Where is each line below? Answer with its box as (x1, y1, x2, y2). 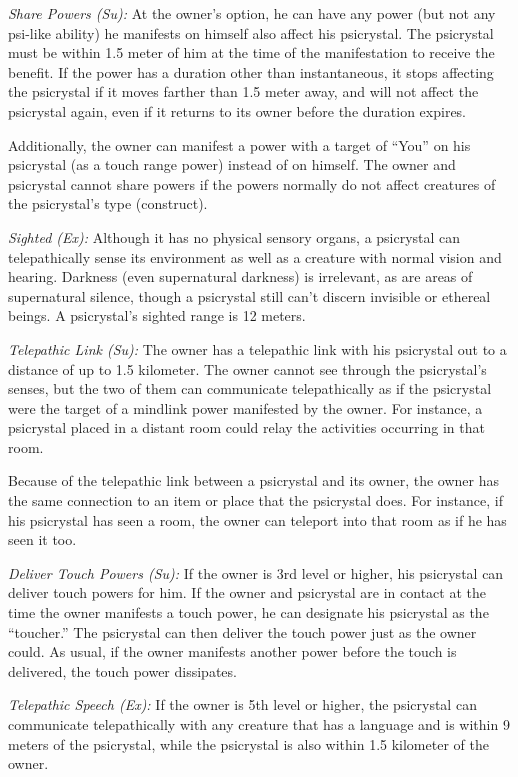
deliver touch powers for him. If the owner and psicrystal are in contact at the (8, 582, 487, 603)
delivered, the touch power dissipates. (8, 660, 237, 681)
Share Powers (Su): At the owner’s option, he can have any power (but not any (8, 3, 496, 23)
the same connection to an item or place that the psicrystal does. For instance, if (8, 490, 503, 511)
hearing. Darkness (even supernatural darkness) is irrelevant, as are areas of (8, 266, 473, 287)
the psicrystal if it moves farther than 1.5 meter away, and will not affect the (8, 81, 479, 102)
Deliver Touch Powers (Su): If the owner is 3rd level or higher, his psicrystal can (8, 562, 504, 583)
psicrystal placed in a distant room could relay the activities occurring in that (8, 417, 485, 438)
